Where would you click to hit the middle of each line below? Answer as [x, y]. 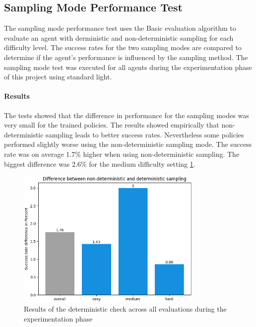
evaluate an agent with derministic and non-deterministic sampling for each [119, 37]
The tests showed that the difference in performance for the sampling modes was [127, 115]
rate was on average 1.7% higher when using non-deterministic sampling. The [122, 154]
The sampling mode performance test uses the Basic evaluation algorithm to [120, 28]
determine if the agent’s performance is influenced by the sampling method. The [126, 57]
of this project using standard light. [58, 77]
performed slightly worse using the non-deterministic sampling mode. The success [128, 144]
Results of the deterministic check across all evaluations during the [125, 309]
